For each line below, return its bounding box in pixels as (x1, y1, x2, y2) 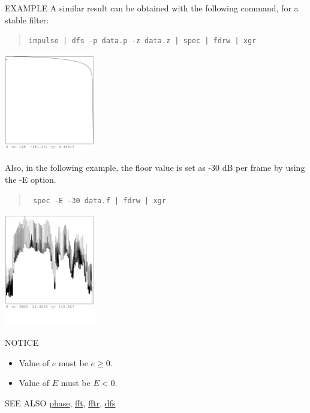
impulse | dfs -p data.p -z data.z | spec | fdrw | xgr (28, 37, 257, 46)
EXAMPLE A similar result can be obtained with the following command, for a (5, 2, 299, 14)
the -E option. (5, 173, 56, 186)
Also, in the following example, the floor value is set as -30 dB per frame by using (5, 161, 305, 174)
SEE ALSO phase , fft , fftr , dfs (5, 396, 116, 409)
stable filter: (5, 13, 49, 26)
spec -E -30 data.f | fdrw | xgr (32, 196, 166, 205)
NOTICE (5, 336, 39, 349)
